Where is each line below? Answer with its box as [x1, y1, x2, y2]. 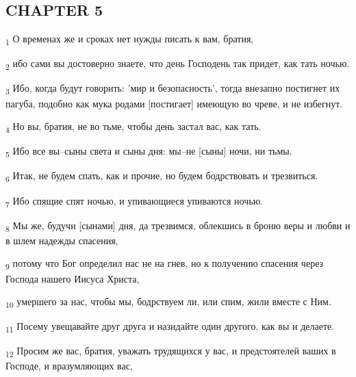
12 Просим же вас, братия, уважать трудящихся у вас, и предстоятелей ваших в [5, 343, 336, 360]
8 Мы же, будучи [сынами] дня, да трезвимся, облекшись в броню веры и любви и [5, 218, 351, 234]
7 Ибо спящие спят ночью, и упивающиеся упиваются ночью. [5, 193, 263, 209]
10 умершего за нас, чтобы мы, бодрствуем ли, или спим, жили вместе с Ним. [5, 294, 331, 310]
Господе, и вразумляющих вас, [5, 359, 133, 373]
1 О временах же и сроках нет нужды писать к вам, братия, [5, 31, 254, 47]
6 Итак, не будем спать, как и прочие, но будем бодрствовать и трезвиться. [5, 168, 318, 185]
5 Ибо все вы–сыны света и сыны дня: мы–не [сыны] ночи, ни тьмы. [5, 144, 292, 160]
